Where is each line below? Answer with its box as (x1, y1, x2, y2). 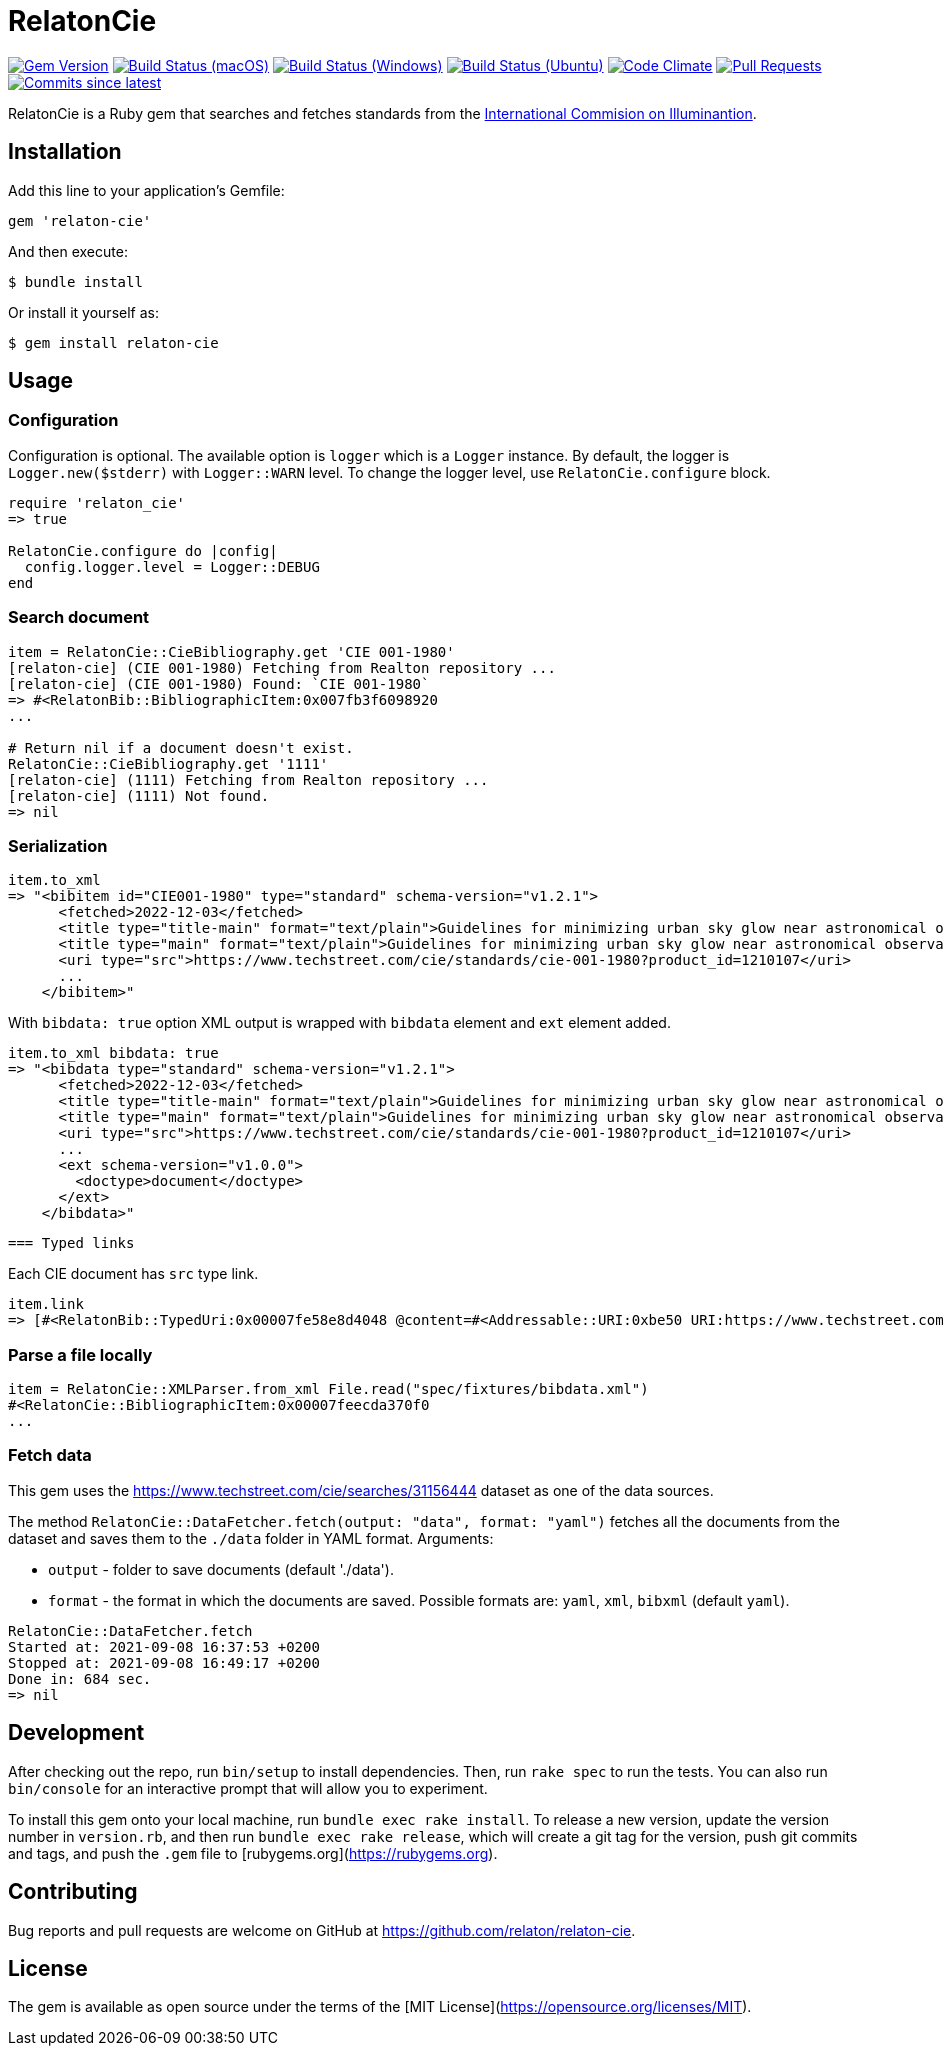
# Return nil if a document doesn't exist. (8, 739, 354, 756)
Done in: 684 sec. (8, 1670, 152, 1687)
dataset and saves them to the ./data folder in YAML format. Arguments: (8, 1529, 494, 1547)
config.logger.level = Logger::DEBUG (24, 558, 320, 575)
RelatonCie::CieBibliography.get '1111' (8, 755, 329, 772)
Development (8, 1720, 145, 1746)
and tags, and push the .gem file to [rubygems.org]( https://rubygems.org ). (8, 1844, 498, 1862)
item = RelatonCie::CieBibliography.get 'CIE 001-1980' (8, 643, 455, 660)
